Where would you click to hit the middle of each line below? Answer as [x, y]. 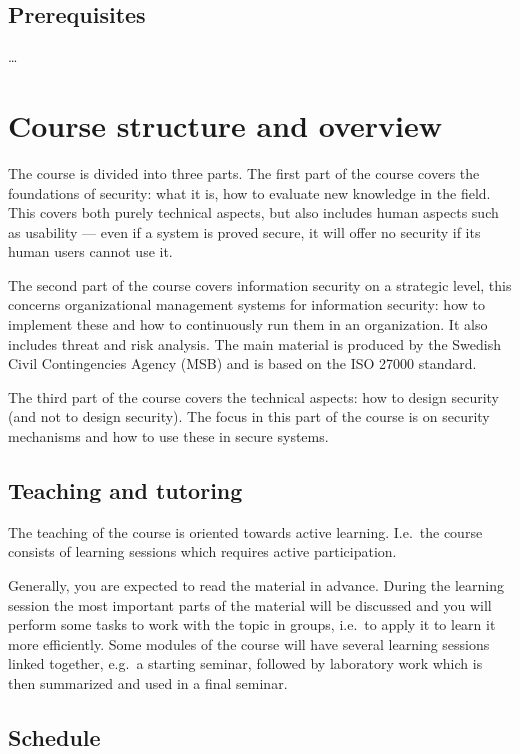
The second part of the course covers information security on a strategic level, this [260, 284]
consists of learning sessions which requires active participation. [202, 551]
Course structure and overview [225, 124]
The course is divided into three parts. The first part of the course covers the [244, 172]
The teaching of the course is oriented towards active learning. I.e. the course [245, 531]
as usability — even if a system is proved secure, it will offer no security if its [244, 231]
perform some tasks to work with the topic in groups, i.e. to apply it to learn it [252, 624]
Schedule [54, 736]
